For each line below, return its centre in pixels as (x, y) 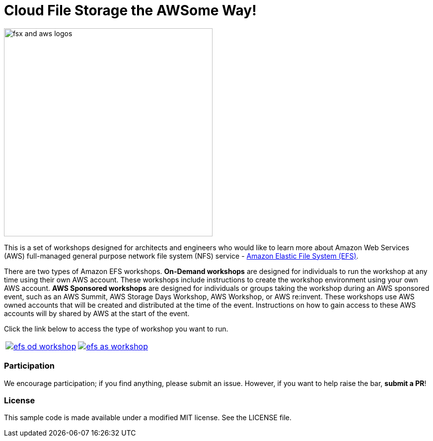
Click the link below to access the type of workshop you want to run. (116, 329)
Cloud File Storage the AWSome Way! (130, 10)
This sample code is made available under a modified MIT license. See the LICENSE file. (148, 418)
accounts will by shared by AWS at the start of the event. (97, 313)
